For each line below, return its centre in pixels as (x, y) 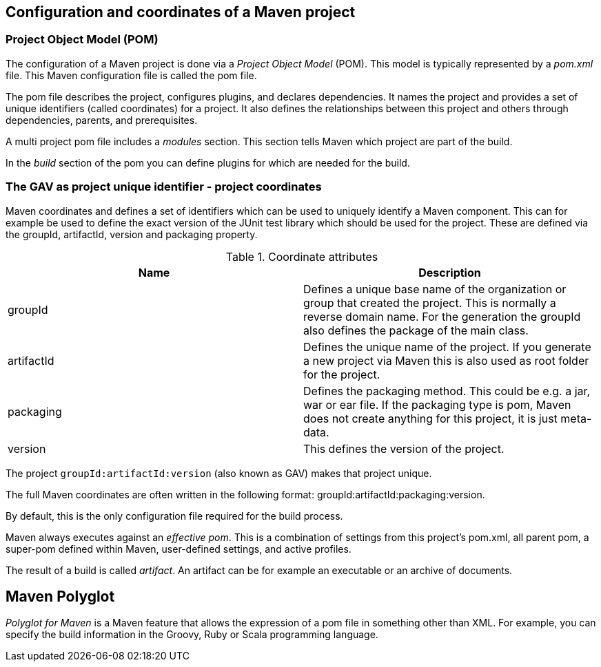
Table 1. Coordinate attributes (302, 256)
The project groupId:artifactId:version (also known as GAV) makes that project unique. (219, 473)
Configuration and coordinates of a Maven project (181, 12)
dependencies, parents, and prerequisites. (102, 120)
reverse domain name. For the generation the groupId (442, 316)
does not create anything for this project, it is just (430, 418)
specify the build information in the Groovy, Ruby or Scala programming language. (192, 635)
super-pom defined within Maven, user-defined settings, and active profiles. (179, 549)
